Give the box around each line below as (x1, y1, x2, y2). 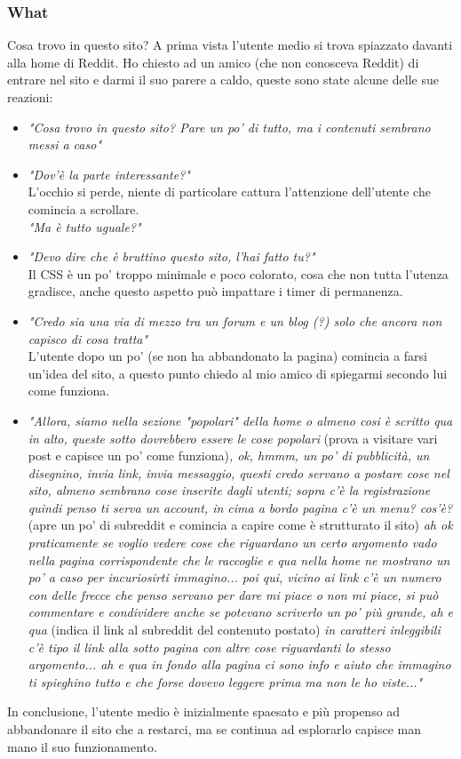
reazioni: (7, 88, 53, 106)
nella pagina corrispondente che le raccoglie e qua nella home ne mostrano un (28, 550, 450, 569)
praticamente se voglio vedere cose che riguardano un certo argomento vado (28, 533, 437, 552)
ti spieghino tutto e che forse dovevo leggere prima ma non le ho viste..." (28, 672, 423, 691)
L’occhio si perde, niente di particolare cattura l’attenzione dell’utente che (28, 182, 431, 201)
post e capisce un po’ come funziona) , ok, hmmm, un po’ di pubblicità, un (28, 446, 430, 465)
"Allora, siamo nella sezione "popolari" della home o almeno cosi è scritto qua (28, 411, 453, 429)
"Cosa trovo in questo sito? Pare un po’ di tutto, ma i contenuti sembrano (28, 117, 431, 136)
